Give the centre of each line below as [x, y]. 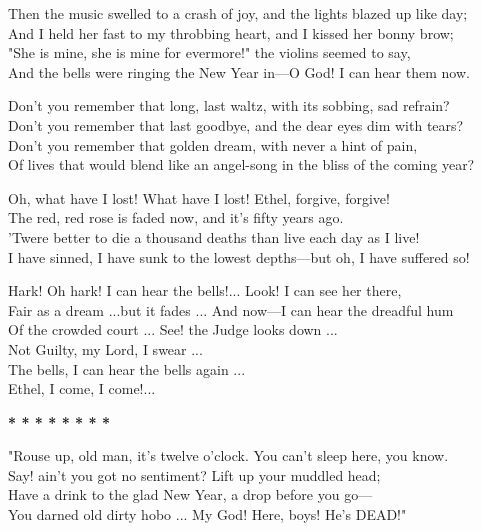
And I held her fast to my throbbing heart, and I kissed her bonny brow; [231, 32]
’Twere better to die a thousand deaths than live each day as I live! [214, 236]
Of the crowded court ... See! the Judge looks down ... [173, 329]
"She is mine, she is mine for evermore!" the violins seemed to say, [209, 52]
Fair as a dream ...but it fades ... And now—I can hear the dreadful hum [231, 309]
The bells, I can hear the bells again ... [127, 368]
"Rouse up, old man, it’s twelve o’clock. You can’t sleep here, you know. [228, 455]
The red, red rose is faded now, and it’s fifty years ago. [176, 217]
